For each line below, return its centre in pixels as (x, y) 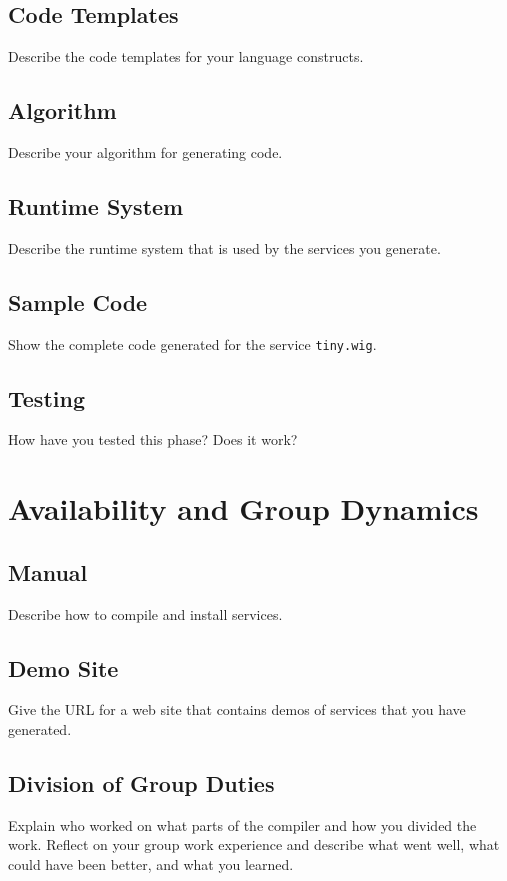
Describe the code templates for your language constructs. (186, 56)
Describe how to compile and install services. (145, 613)
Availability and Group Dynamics (243, 508)
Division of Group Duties (141, 783)
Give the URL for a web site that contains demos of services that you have (237, 709)
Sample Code (78, 301)
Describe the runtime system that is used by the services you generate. (224, 247)
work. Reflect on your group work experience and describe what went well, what (254, 844)
